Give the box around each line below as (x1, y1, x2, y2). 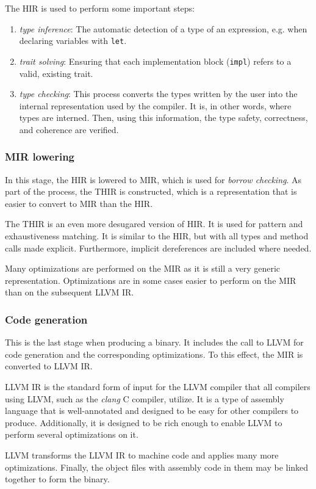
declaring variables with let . (19, 34, 127, 47)
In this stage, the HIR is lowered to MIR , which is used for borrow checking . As (5, 173, 302, 186)
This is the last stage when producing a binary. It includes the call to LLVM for (5, 336, 304, 349)
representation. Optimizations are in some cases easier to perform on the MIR (5, 273, 296, 286)
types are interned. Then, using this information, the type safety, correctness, (19, 111, 308, 124)
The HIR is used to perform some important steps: (5, 2, 195, 14)
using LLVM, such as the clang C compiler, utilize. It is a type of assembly (5, 392, 284, 405)
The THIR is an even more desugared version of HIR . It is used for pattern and (5, 217, 303, 230)
